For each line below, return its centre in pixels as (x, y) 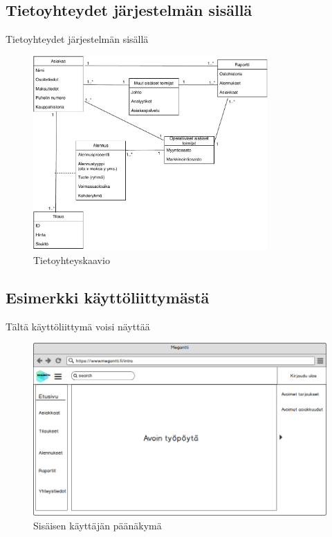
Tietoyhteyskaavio (72, 260)
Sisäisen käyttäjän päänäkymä (98, 525)
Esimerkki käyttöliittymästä (108, 297)
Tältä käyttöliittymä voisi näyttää (78, 326)
